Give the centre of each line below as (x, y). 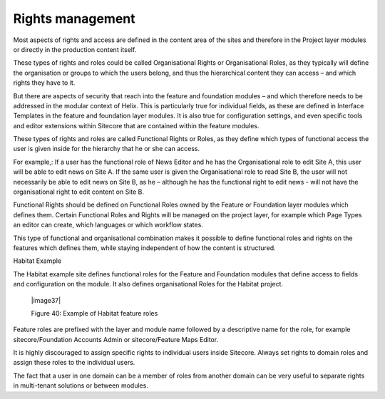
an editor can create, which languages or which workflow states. (108, 225)
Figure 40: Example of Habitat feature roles (94, 313)
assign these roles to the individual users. (74, 363)
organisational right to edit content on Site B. (78, 192)
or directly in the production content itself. (75, 49)
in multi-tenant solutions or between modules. (81, 385)
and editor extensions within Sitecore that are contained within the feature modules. (136, 125)
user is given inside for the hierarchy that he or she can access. (107, 149)
